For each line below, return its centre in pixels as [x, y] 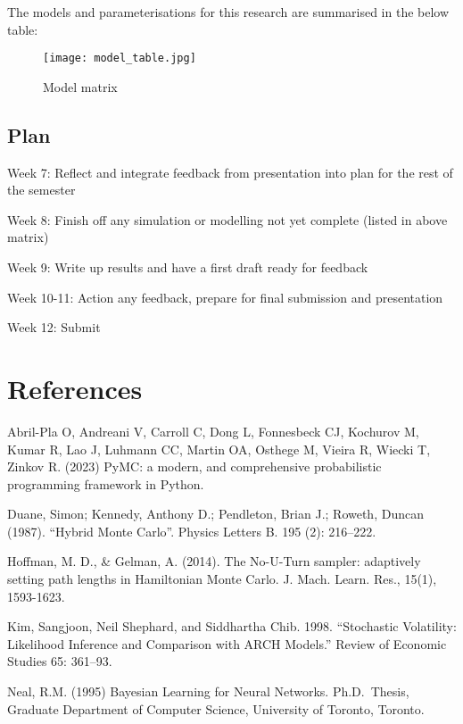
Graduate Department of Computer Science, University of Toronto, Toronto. [216, 708]
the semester [41, 190]
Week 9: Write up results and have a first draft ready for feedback [188, 267]
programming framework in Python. [106, 483]
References [75, 388]
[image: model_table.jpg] [120, 58]
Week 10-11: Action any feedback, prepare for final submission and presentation [225, 297]
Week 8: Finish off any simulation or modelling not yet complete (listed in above [227, 219]
